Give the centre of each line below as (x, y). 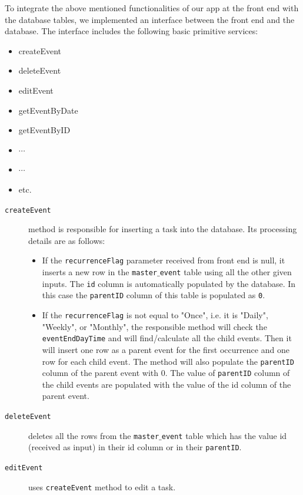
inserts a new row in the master (100, 272)
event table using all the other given (226, 272)
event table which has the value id (224, 435)
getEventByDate (48, 110)
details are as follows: (67, 240)
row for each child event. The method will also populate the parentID (168, 361)
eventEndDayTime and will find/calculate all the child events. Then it (167, 338)
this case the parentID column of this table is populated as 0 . (154, 295)
